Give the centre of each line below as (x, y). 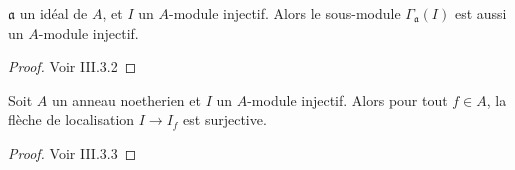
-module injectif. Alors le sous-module (284, 13)
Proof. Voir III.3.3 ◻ (72, 152)
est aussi (480, 13)
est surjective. (225, 119)
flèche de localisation (71, 119)
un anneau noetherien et (126, 99)
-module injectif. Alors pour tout (347, 99)
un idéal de (53, 13)
